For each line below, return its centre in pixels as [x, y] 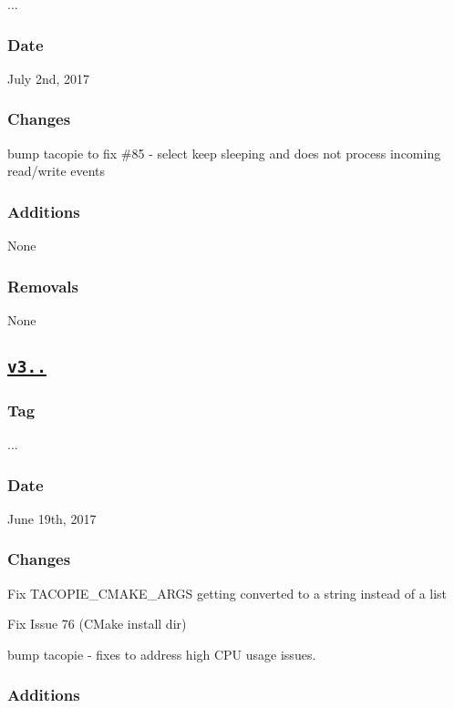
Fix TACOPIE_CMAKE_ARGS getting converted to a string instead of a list [227, 593]
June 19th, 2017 [52, 518]
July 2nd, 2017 [49, 78]
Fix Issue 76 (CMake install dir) [97, 624]
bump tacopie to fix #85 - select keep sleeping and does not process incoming [224, 153]
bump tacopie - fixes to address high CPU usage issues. [162, 654]
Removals [43, 286]
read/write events [57, 171]
